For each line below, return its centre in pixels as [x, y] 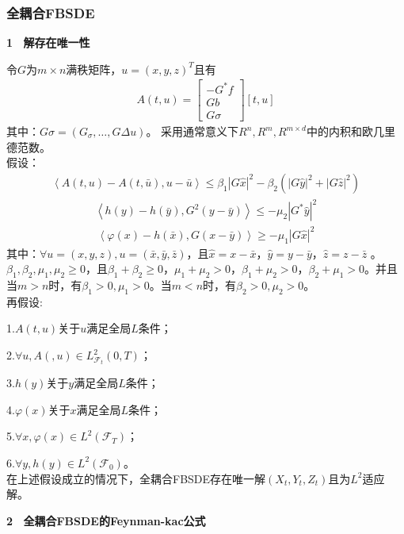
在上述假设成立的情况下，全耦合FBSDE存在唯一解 [136, 478]
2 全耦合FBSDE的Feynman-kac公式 [106, 520]
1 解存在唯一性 [48, 42]
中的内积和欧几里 [351, 131]
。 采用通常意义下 [192, 131]
